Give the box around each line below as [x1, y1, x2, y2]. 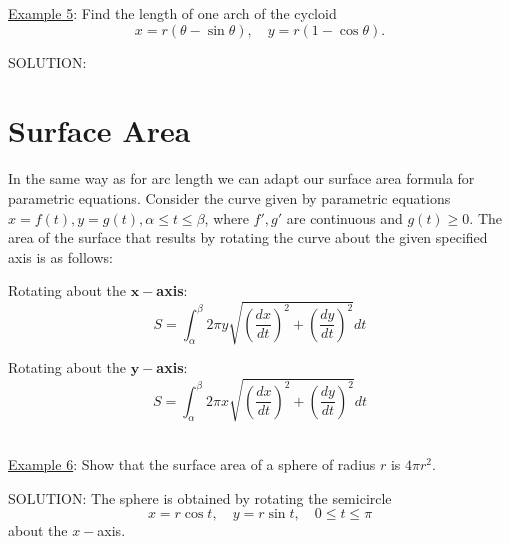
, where [204, 207, 249, 228]
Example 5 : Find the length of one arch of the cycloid [8, 3, 337, 23]
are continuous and [286, 207, 403, 228]
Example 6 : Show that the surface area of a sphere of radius [8, 454, 376, 475]
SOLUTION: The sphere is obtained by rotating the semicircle [8, 487, 392, 508]
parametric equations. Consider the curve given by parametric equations [8, 187, 451, 208]
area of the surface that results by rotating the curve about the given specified [8, 227, 488, 248]
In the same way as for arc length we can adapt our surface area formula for [8, 168, 475, 189]
